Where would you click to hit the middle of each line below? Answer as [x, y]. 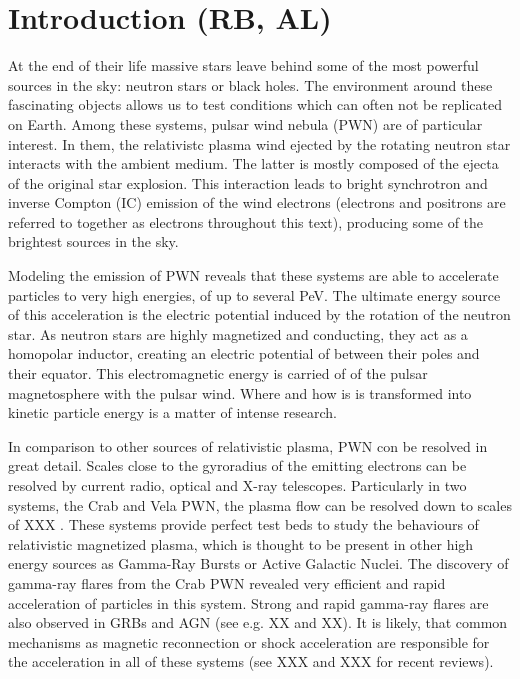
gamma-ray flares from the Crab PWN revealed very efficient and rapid [227, 582]
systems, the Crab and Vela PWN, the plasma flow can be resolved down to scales [260, 504]
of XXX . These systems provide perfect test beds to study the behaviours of [243, 524]
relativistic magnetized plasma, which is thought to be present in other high [241, 543]
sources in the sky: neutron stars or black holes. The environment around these [250, 84]
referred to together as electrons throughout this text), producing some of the [246, 221]
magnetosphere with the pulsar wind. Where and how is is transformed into [240, 392]
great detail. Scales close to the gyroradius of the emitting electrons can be [237, 465]
